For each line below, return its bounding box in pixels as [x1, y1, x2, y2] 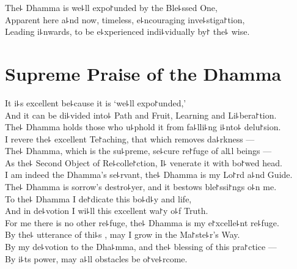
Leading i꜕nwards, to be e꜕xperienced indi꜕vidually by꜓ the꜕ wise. [5, 25, 250, 38]
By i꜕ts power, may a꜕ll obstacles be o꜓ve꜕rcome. [5, 252, 188, 265]
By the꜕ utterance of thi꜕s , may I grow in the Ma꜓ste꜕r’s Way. [5, 228, 240, 241]
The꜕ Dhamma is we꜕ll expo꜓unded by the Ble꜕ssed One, [5, 1, 218, 13]
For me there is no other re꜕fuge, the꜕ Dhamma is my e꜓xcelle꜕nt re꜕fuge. [5, 216, 279, 229]
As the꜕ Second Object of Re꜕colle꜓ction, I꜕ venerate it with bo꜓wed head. [5, 156, 282, 169]
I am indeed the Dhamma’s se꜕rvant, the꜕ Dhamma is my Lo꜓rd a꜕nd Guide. [5, 168, 293, 181]
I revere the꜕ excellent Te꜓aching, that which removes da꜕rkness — [5, 132, 255, 145]
